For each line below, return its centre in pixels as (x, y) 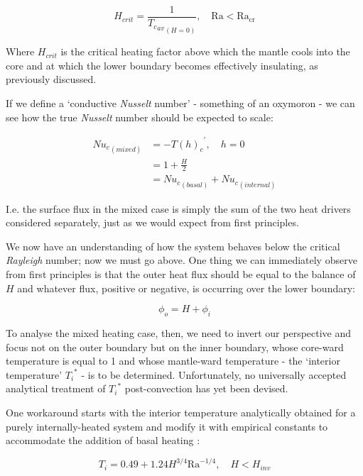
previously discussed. (51, 79)
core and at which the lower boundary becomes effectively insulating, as (162, 65)
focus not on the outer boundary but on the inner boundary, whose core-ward (175, 347)
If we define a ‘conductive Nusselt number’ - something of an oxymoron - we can (180, 103)
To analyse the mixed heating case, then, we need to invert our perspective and (179, 333)
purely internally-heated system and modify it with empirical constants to (167, 426)
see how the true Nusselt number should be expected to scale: (140, 117)
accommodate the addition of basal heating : (103, 440)
